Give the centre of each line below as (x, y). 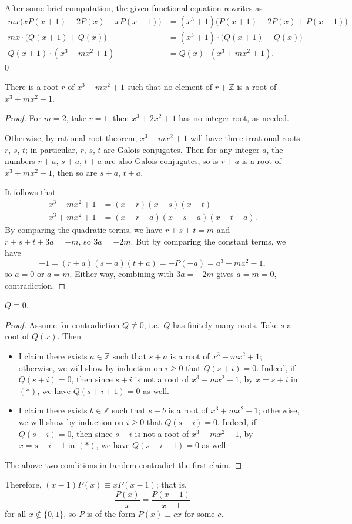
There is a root (32, 87)
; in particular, (51, 149)
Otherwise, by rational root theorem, (71, 138)
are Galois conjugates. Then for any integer (182, 149)
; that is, (171, 484)
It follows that (30, 192)
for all (16, 514)
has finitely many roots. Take (225, 324)
